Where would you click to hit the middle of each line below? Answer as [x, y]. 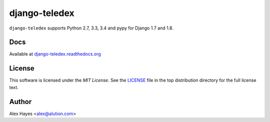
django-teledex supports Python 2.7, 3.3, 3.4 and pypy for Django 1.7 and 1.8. [91, 28]
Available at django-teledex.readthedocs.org [55, 54]
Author [20, 102]
